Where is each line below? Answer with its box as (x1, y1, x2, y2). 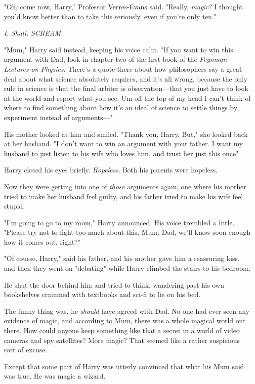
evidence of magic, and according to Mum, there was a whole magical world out (4, 315, 246, 326)
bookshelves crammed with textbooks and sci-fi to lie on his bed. (4, 289, 201, 299)
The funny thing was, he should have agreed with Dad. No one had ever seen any (4, 305, 250, 316)
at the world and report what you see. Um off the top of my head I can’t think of (4, 92, 251, 103)
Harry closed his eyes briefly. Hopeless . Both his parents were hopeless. (4, 165, 218, 175)
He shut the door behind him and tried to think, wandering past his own (4, 279, 224, 290)
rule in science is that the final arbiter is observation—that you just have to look (4, 83, 249, 93)
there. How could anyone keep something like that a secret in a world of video (4, 325, 240, 336)
